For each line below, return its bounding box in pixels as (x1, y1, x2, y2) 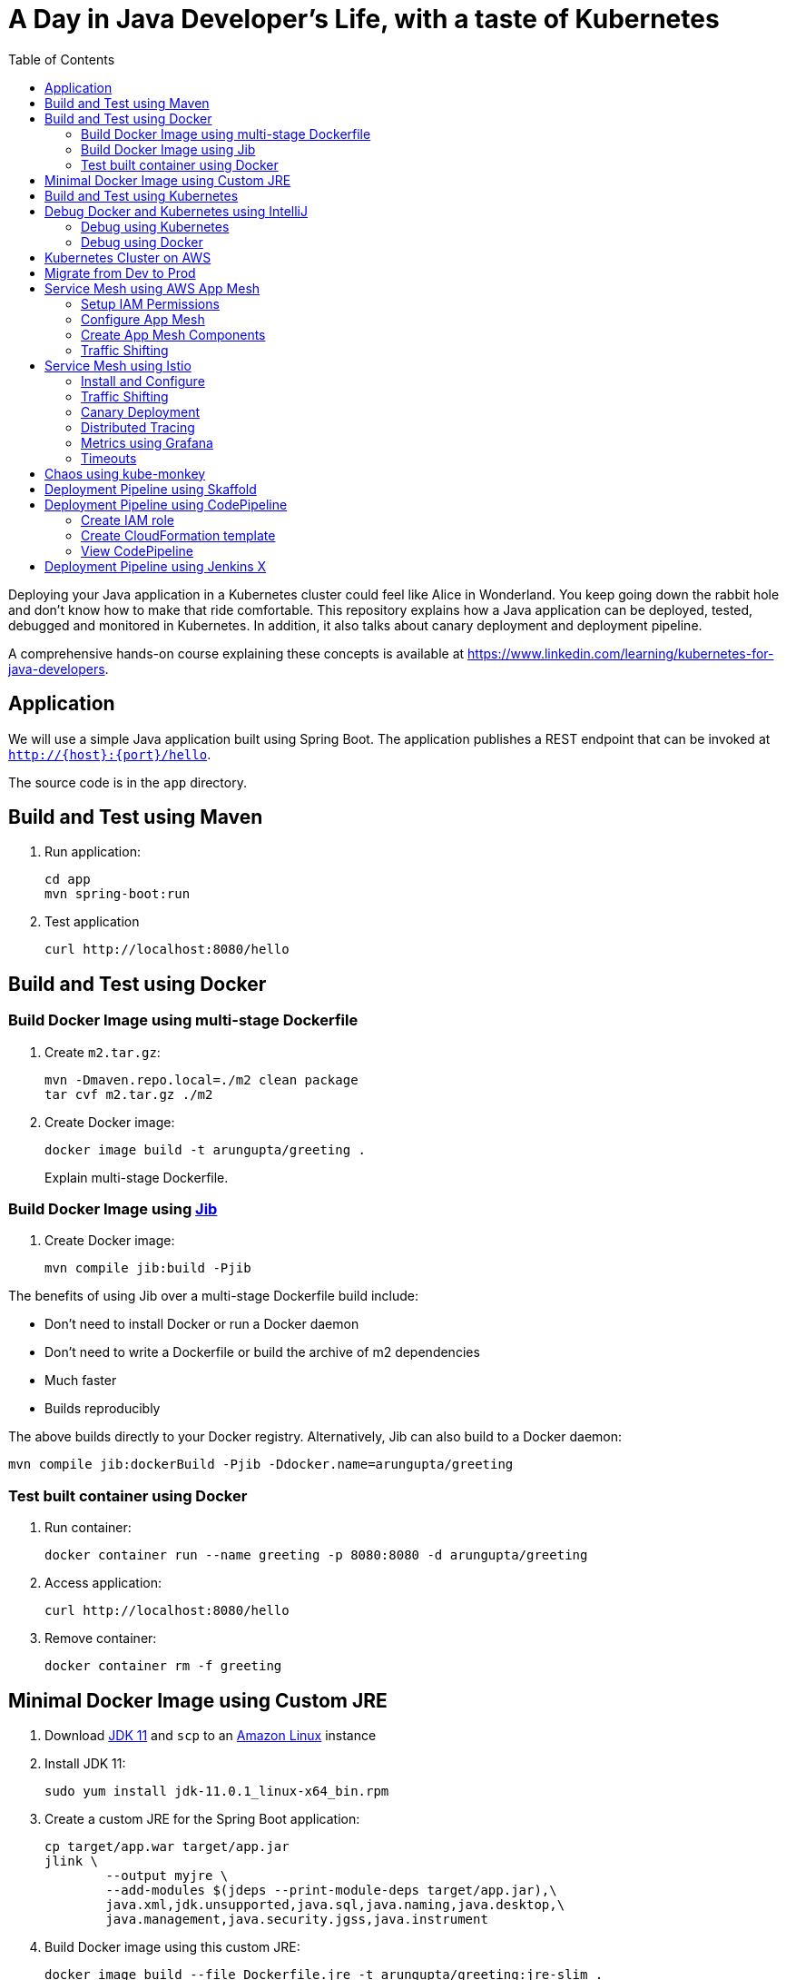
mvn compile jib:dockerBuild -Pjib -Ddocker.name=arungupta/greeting (8, 1457, 514, 1472)
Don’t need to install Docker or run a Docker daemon (44, 1316, 359, 1332)
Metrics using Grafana (81, 434, 213, 450)
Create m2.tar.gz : (44, 1044, 161, 1060)
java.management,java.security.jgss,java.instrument (105, 1912, 488, 1926)
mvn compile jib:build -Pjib (44, 1261, 251, 1276)
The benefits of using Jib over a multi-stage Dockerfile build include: (8, 1288, 419, 1304)
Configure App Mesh (81, 311, 205, 327)
